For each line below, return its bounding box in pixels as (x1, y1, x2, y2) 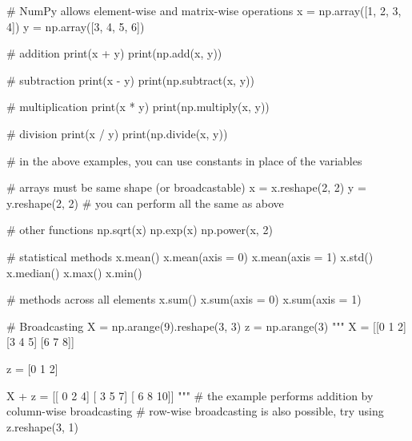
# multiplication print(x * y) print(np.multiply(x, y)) (6, 98, 270, 115)
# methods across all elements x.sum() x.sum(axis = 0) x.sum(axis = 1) (6, 291, 362, 308)
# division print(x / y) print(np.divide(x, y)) (6, 125, 228, 141)
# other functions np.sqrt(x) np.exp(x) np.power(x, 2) (6, 221, 273, 238)
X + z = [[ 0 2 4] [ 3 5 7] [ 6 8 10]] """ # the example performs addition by (6, 387, 374, 403)
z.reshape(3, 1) (6, 418, 78, 435)
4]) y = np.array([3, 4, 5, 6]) (6, 18, 145, 34)
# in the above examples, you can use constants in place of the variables (6, 152, 362, 169)
